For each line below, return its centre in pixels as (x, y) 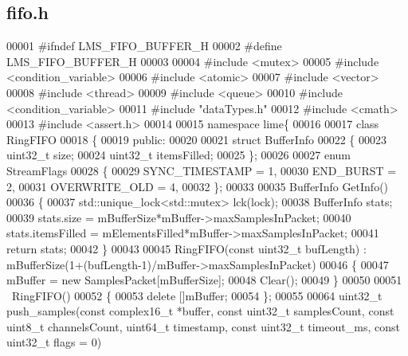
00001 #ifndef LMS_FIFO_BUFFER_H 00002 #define (144, 46)
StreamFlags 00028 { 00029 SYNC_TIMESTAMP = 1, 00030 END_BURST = (202, 170)
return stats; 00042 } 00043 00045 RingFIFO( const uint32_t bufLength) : (186, 248)
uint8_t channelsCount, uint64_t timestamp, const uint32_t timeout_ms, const (203, 326)
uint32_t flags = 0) (54, 342)
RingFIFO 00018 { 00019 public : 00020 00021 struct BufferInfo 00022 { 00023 (196, 139)
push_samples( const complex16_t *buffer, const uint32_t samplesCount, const (200, 311)
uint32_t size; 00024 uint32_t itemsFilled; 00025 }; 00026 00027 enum (179, 155)
